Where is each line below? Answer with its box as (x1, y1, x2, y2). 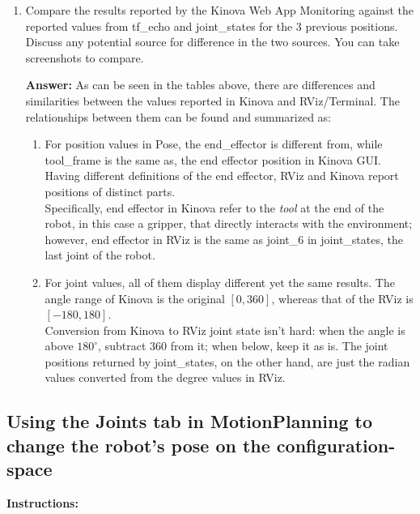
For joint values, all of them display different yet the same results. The (45, 273, 395, 290)
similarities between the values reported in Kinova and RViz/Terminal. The (25, 92, 400, 109)
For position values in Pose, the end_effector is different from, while (45, 135, 383, 152)
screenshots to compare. (25, 49, 144, 66)
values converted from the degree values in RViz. (45, 369, 286, 386)
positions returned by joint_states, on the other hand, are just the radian (45, 353, 410, 370)
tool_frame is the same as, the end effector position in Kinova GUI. (45, 151, 381, 168)
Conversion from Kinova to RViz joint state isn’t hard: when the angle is (45, 321, 405, 338)
